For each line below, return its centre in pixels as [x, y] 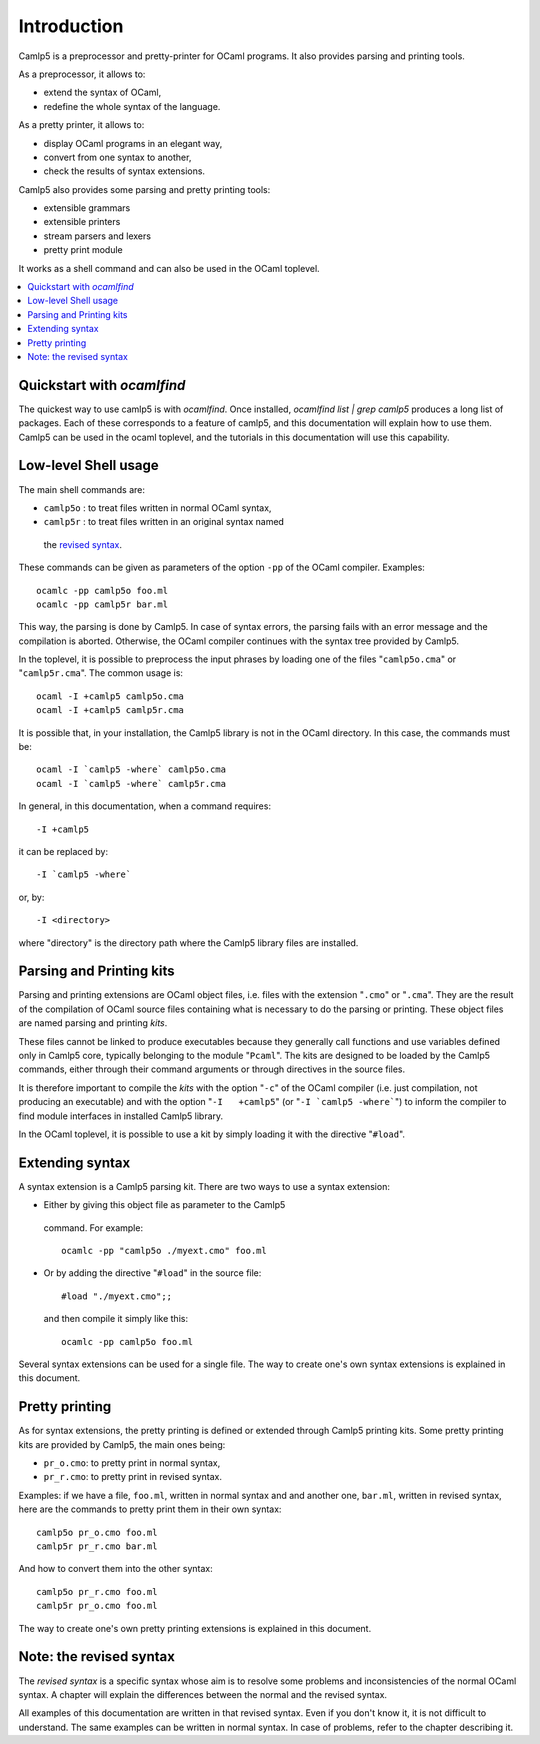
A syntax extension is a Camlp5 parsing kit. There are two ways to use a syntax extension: [204, 1186]
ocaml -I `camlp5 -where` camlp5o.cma [131, 769]
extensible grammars [87, 208]
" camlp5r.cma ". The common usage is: [101, 673]
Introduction [71, 26]
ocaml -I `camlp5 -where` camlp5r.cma [131, 783]
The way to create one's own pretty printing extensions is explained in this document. [195, 1628]
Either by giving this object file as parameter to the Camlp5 [164, 1205]
